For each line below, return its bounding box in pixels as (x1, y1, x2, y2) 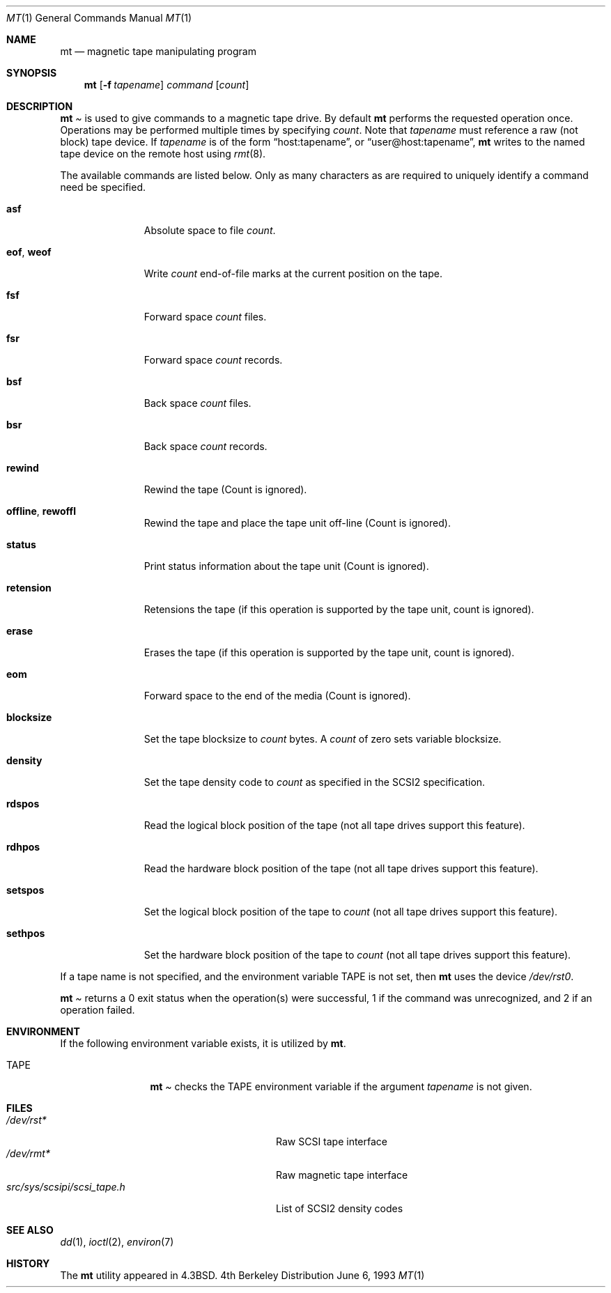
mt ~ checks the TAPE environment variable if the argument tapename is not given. (150, 1081, 532, 1092)
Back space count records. (144, 440, 268, 452)
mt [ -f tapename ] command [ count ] (84, 79, 249, 91)
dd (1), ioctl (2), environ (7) (60, 1236, 174, 1248)
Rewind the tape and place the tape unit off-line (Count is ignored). (144, 517, 451, 529)
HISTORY (6, 1257, 50, 1269)
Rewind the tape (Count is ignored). (144, 483, 307, 495)
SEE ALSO (6, 1224, 54, 1236)
